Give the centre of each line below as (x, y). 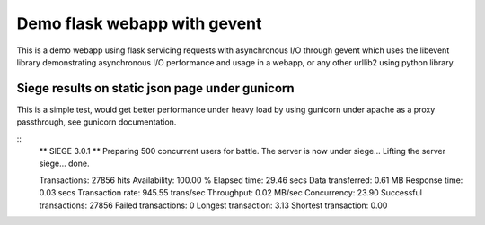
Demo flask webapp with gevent (139, 23)
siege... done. (64, 164)
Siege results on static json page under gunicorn (156, 88)
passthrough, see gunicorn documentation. (97, 122)
